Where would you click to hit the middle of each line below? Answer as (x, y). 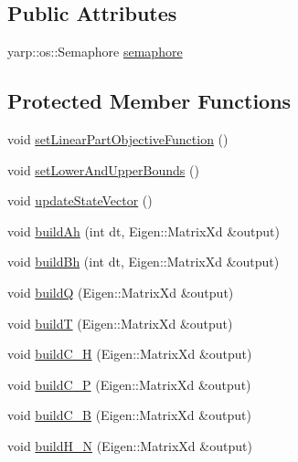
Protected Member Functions (149, 101)
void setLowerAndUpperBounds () (103, 169)
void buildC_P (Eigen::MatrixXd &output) (129, 384)
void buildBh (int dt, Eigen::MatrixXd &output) (144, 262)
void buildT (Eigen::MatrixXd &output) (120, 323)
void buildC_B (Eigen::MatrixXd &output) (129, 415)
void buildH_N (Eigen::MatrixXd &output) (130, 445)
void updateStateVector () (80, 200)
